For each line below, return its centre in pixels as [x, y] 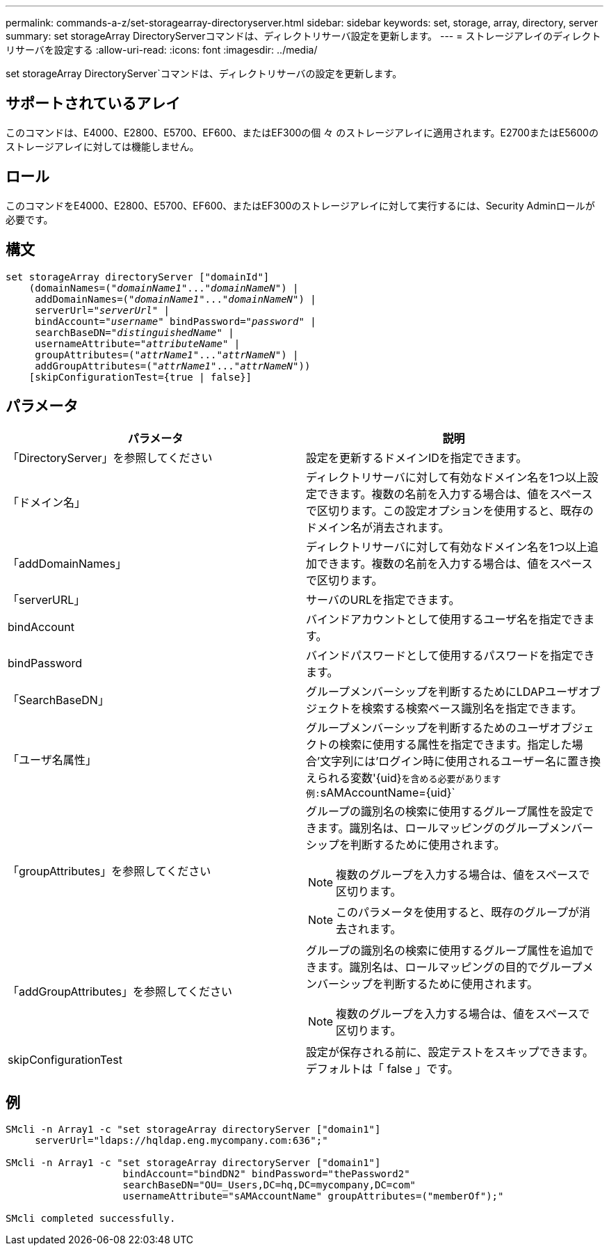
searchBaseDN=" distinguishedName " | [135, 332]
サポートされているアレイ [93, 104]
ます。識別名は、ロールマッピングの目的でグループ [450, 967]
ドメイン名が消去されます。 [378, 528]
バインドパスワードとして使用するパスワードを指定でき [450, 656]
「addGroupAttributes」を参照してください [120, 992]
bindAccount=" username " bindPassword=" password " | [176, 321]
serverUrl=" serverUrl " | [103, 310]
